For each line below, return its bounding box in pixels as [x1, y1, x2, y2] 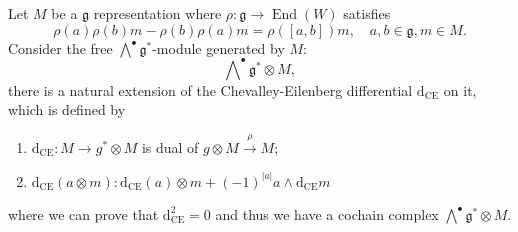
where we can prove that [8, 203, 159, 224]
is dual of [141, 136, 199, 157]
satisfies [343, 3, 391, 23]
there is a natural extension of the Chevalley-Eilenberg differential [8, 79, 413, 100]
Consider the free [8, 37, 113, 58]
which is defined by [8, 99, 126, 120]
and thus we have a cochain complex [215, 203, 439, 224]
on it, [443, 79, 477, 100]
